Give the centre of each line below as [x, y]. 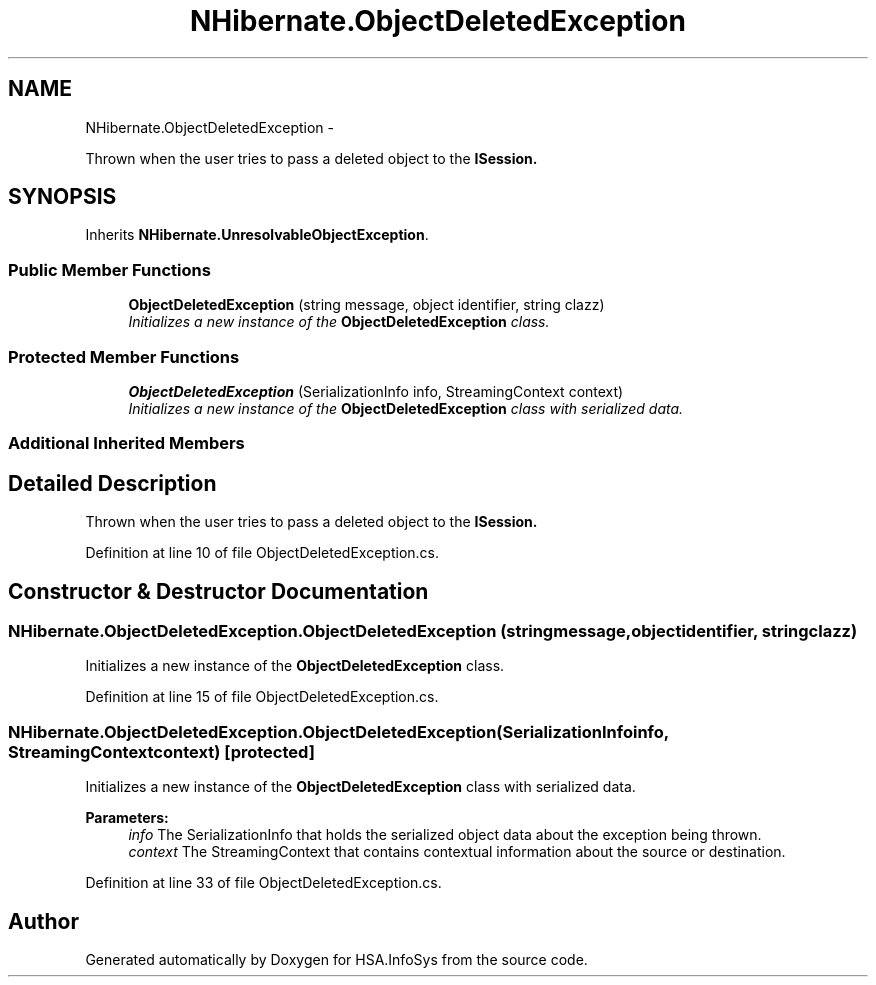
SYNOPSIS [62, 197]
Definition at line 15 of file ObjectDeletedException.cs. [262, 697]
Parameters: [127, 818]
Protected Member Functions [124, 356]
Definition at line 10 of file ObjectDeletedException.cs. [262, 553]
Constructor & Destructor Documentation [218, 591]
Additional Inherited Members [126, 443]
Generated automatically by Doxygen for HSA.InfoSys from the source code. [336, 959]
